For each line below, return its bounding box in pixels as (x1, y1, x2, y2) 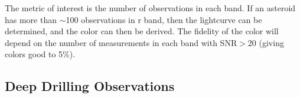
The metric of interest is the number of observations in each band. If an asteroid (5, 2, 296, 14)
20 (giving (247, 36, 284, 48)
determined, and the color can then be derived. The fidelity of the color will (5, 25, 279, 37)
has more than (5, 13, 57, 25)
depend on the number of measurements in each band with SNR (5, 36, 237, 48)
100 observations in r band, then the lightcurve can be (66, 13, 262, 25)
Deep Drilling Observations (5, 77, 175, 95)
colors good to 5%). (5, 48, 76, 60)
